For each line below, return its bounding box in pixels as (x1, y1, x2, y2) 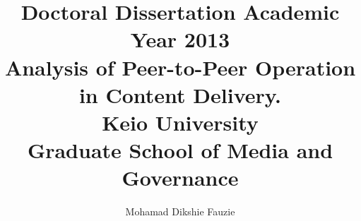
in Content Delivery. (78, 80, 282, 109)
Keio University (102, 107, 259, 136)
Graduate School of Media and (27, 136, 333, 165)
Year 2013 (130, 25, 230, 54)
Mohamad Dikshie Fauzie (125, 204, 235, 219)
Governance (122, 163, 239, 192)
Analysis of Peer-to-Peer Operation (4, 52, 356, 81)
